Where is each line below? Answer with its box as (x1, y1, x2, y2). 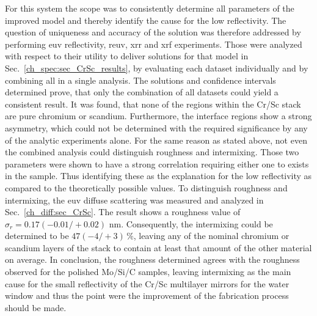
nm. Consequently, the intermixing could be (109, 217, 273, 230)
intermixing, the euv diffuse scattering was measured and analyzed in (5, 193, 264, 206)
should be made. (5, 301, 67, 314)
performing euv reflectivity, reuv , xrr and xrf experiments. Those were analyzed (5, 37, 302, 50)
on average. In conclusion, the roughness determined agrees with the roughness (5, 253, 300, 266)
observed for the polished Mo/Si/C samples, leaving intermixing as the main (5, 265, 291, 278)
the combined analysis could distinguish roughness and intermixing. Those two (5, 145, 299, 158)
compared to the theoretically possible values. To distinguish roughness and (5, 181, 288, 194)
